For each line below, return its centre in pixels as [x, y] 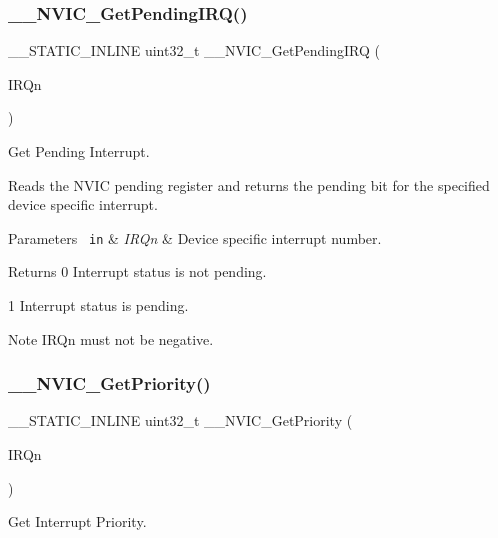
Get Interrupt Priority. [77, 521]
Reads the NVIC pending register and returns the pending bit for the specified [249, 184]
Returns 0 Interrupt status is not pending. [137, 271]
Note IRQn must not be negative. [111, 338]
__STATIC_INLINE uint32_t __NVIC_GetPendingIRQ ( [194, 50]
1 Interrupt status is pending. [98, 305]
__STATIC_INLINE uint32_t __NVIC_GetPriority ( [180, 420]
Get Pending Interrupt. [79, 151]
